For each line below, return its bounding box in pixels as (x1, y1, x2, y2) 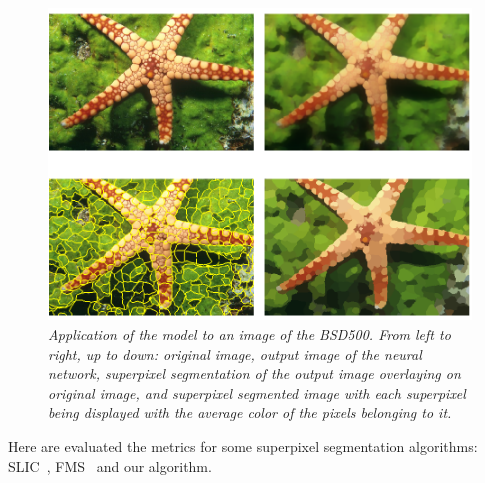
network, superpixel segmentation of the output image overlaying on (48, 363, 461, 384)
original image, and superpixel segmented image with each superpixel (48, 382, 466, 403)
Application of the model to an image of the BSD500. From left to (48, 324, 451, 345)
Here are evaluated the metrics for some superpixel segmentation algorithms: (8, 436, 478, 457)
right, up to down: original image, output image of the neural (48, 343, 422, 364)
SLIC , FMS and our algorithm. (8, 455, 212, 476)
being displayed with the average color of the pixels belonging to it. (48, 402, 452, 423)
